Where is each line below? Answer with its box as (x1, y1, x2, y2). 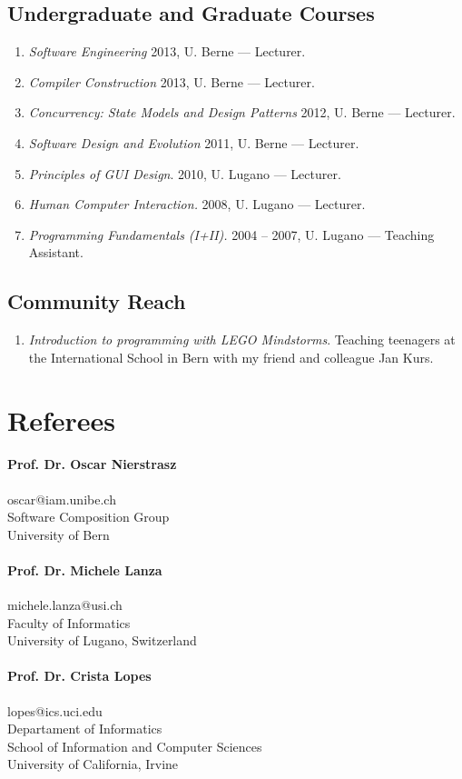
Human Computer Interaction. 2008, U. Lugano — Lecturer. (28, 195, 366, 214)
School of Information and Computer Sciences (7, 736, 262, 755)
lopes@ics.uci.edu (7, 701, 103, 720)
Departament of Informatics (7, 719, 162, 738)
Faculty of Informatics (7, 613, 131, 632)
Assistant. (28, 243, 84, 262)
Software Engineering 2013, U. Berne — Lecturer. (28, 42, 306, 61)
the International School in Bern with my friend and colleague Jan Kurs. (28, 347, 434, 366)
